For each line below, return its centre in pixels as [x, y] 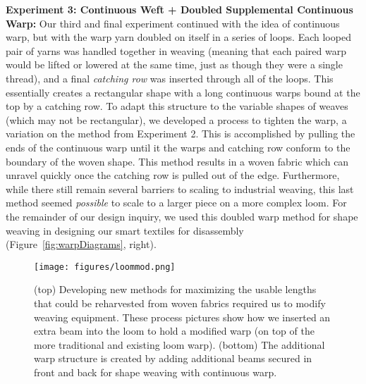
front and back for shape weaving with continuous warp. [155, 372]
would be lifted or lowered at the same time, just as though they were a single [174, 64]
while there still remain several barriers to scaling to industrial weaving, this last [180, 188]
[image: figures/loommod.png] [105, 267]
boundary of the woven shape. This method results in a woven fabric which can [177, 161]
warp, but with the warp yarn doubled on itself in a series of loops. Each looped [178, 37]
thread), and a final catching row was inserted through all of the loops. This [170, 78]
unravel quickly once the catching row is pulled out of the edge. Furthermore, [173, 175]
